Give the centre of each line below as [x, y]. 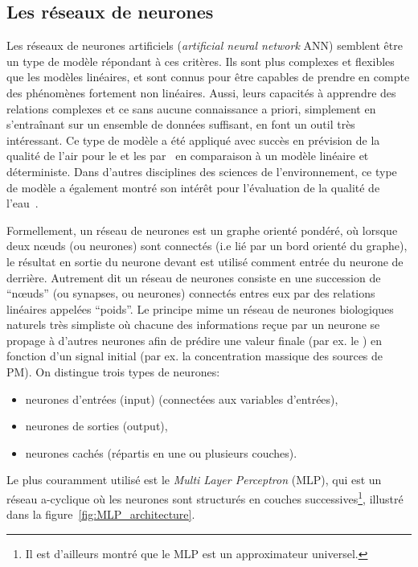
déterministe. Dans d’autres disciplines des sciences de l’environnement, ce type [202, 171]
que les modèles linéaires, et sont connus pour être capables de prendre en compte [208, 77]
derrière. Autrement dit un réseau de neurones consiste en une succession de [194, 277]
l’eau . [23, 203]
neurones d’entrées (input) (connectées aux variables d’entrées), [182, 399]
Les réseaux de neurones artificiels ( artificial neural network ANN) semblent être [205, 45]
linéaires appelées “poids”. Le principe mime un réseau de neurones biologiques [200, 308]
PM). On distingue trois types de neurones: [113, 372]
